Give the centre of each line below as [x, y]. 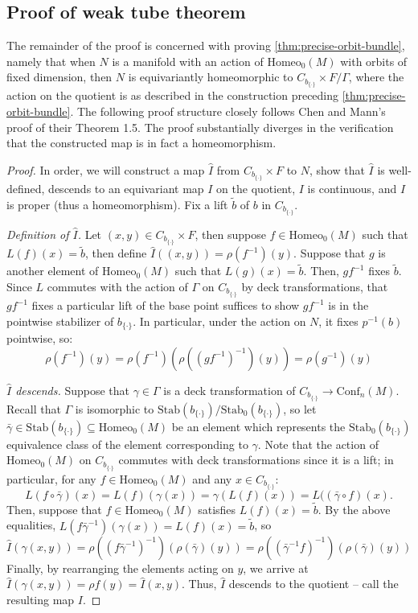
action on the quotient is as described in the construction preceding [173, 95]
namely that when [51, 61]
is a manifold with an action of [188, 61]
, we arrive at [276, 568]
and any [212, 478]
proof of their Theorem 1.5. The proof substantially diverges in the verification [200, 127]
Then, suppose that [54, 509]
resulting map [41, 599]
